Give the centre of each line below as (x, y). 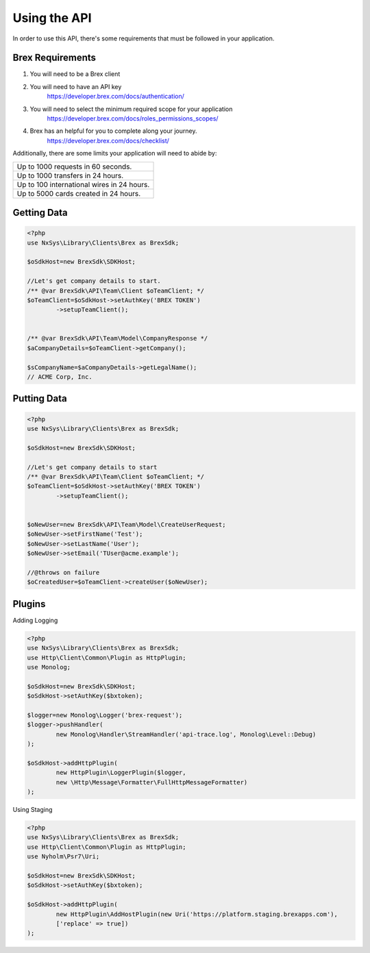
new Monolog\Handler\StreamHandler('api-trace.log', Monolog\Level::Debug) (186, 734)
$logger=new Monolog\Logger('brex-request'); (105, 715)
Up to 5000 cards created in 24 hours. (78, 193)
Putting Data (40, 398)
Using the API (52, 18)
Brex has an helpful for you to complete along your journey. (113, 131)
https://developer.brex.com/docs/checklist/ (108, 140)
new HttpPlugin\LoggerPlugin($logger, (121, 773)
